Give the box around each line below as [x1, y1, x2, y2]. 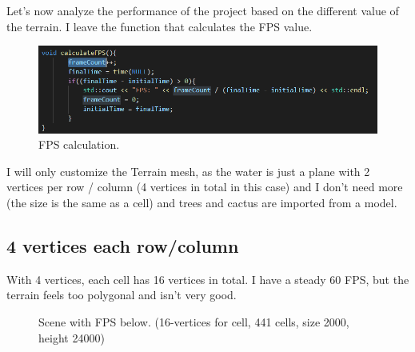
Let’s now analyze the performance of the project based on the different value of [6, 2, 399, 18]
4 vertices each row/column [6, 233, 239, 258]
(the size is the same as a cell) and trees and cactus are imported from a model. [6, 194, 397, 210]
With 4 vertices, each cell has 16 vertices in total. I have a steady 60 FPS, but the [6, 270, 409, 287]
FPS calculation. [38, 136, 120, 153]
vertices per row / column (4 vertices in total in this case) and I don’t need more [6, 178, 403, 195]
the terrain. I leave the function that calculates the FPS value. [6, 18, 313, 34]
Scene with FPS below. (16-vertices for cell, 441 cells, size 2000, [38, 313, 349, 330]
